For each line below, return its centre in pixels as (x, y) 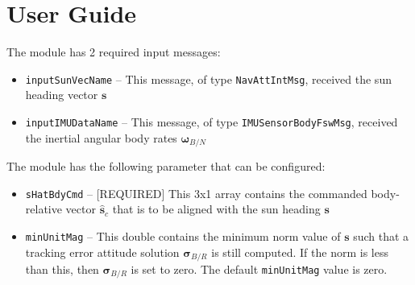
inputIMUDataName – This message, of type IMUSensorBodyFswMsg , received (212, 121)
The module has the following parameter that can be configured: (166, 166)
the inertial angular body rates (101, 137)
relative (44, 209)
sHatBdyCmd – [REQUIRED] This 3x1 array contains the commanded (196, 193)
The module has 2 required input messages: (114, 52)
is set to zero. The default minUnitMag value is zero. (259, 269)
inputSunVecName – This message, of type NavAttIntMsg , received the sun (208, 78)
